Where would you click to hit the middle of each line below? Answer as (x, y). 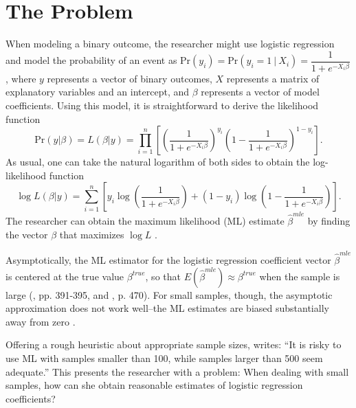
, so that (163, 276)
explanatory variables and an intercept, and (98, 92)
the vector (27, 234)
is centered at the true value (65, 276)
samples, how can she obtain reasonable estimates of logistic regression (154, 385)
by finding (329, 221)
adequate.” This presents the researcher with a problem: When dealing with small (177, 371)
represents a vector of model (260, 92)
